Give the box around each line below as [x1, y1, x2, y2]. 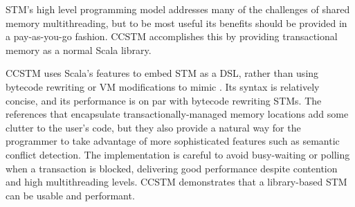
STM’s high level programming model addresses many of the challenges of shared [6, 2, 350, 16]
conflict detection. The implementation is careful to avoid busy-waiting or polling [6, 147, 350, 161]
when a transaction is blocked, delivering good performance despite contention [6, 161, 338, 175]
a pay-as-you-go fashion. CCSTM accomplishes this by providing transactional [6, 29, 338, 44]
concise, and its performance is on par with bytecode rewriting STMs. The [6, 93, 322, 107]
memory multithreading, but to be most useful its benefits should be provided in [6, 15, 347, 30]
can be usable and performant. [6, 188, 135, 202]
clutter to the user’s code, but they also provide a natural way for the [6, 120, 301, 134]
